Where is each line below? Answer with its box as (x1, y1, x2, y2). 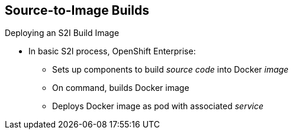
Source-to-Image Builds (5, 3, 149, 18)
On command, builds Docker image (52, 83, 189, 93)
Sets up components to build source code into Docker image (52, 64, 289, 75)
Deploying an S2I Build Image (5, 28, 120, 38)
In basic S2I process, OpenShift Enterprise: (28, 46, 196, 57)
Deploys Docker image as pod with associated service (52, 101, 263, 112)
